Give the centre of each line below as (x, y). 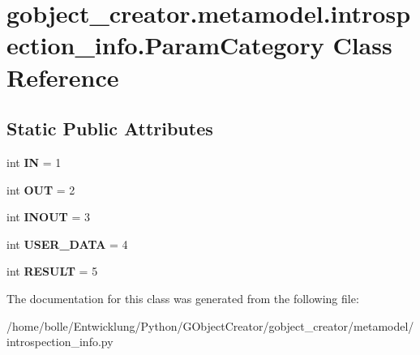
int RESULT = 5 (52, 271)
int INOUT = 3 (49, 217)
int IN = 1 (34, 162)
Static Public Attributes (110, 128)
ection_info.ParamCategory (165, 45)
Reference (63, 77)
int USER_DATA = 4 (67, 244)
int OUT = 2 (41, 189)
